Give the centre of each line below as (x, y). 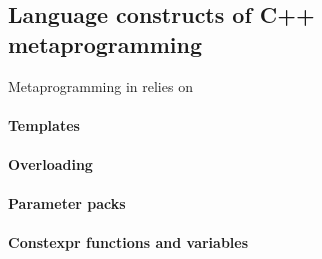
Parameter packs (67, 203)
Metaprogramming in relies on (100, 85)
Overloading (50, 163)
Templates (44, 124)
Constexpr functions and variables (128, 242)
